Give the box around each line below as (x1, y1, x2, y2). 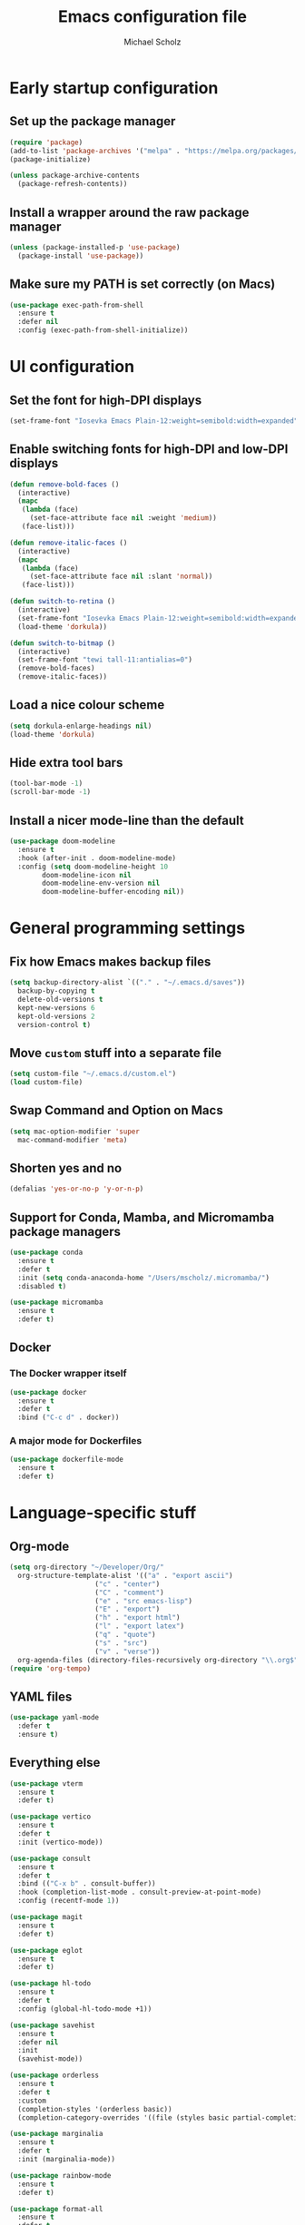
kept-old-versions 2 (17, 1012, 95, 1021)
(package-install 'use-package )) (17, 251, 144, 260)
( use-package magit (9, 1913, 84, 1922)
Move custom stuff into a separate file (9, 1045, 222, 1061)
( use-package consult (9, 1854, 92, 1863)
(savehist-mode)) (17, 2054, 84, 2063)
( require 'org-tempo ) (9, 1663, 92, 1673)
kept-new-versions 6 (17, 1003, 95, 1013)
